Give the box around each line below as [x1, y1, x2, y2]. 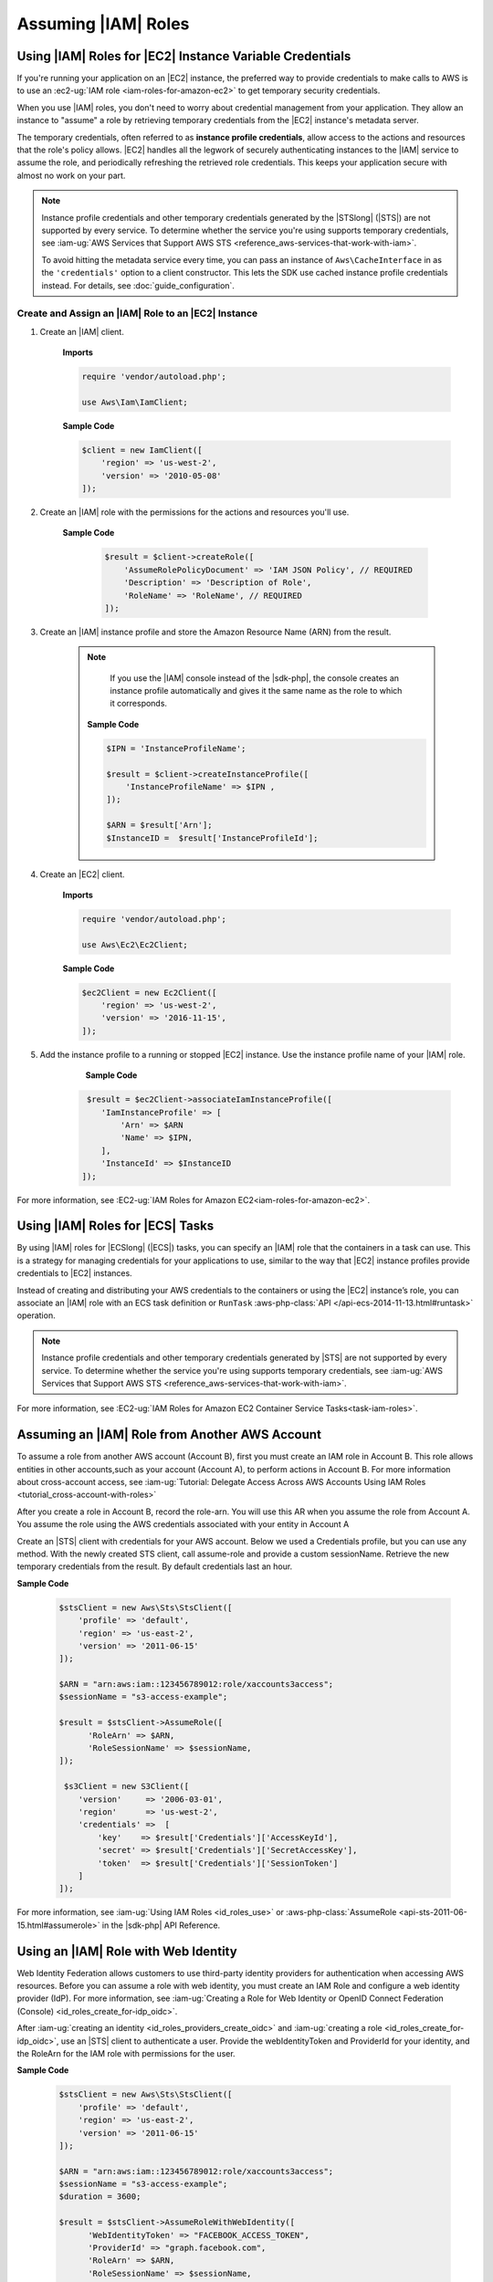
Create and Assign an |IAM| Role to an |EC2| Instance [16, 307, 258, 319]
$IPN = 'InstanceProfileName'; [106, 743, 246, 753]
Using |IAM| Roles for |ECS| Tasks [16, 1219, 215, 1234]
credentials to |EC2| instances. [16, 1268, 132, 1279]
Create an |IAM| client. [39, 326, 125, 337]
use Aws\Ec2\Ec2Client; [81, 939, 189, 949]
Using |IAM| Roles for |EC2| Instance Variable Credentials [16, 48, 351, 64]
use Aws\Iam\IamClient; [81, 397, 189, 407]
